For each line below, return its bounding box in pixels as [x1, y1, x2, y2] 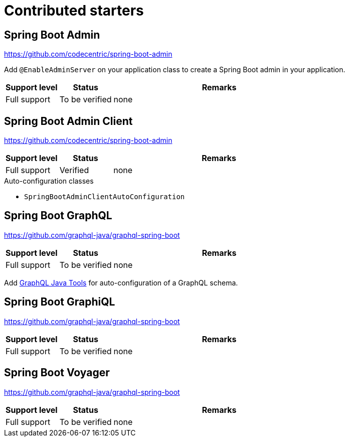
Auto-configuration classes [4, 177, 94, 186]
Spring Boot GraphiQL [4, 296, 115, 309]
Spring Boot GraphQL [4, 209, 112, 222]
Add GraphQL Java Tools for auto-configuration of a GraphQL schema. [4, 278, 238, 287]
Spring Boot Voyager [4, 366, 110, 379]
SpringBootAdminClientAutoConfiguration [24, 193, 185, 201]
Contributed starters [4, 2, 144, 19]
